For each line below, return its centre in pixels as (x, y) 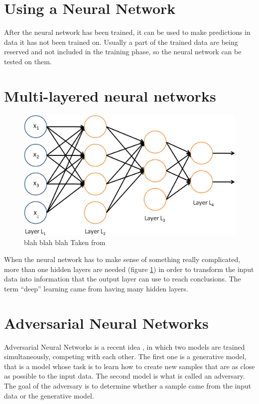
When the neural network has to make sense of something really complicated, (122, 259)
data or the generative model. (49, 395)
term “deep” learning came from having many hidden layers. (96, 288)
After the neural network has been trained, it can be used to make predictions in (127, 32)
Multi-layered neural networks (110, 95)
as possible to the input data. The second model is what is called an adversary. (125, 376)
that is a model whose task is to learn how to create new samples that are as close (129, 366)
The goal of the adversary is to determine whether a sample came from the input (128, 385)
